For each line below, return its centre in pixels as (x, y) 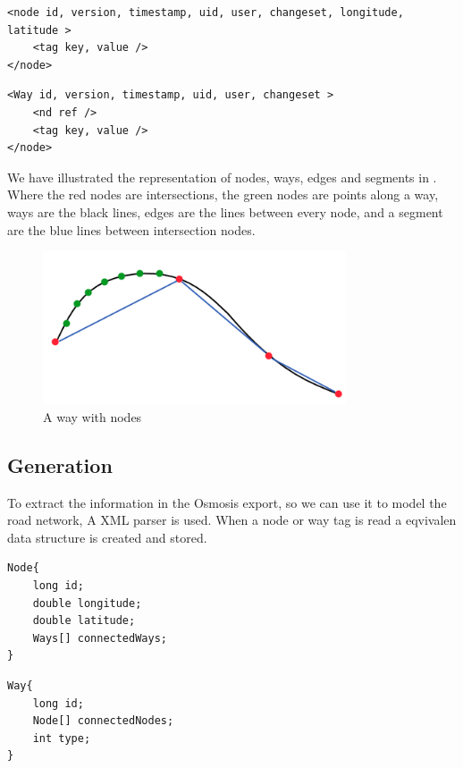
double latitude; (84, 621)
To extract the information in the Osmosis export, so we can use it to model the (227, 502)
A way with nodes (93, 416)
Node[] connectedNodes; (103, 721)
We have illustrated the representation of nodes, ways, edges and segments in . (222, 177)
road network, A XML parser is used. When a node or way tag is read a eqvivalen (232, 520)
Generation (60, 464)
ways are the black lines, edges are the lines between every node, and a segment (225, 211)
